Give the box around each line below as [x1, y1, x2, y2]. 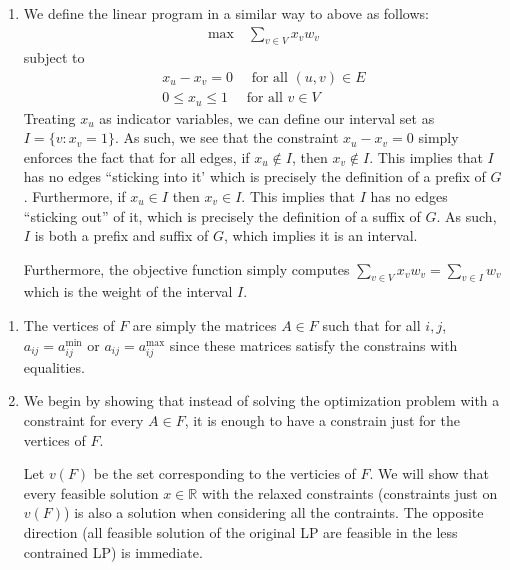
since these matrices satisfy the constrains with [169, 334, 458, 355]
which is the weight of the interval [23, 281, 233, 302]
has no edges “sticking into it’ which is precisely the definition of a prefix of [23, 166, 486, 187]
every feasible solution [23, 482, 159, 503]
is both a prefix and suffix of [34, 225, 209, 246]
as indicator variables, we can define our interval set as [99, 107, 435, 128]
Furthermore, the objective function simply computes [23, 258, 350, 279]
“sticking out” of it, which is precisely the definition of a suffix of [23, 205, 421, 226]
